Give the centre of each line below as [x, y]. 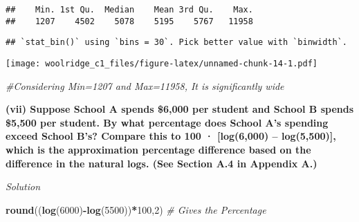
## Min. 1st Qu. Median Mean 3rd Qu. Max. [129, 10]
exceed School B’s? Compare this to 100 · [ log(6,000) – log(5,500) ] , [171, 136]
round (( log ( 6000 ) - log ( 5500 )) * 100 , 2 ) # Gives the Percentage [136, 209]
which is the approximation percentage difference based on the [158, 149]
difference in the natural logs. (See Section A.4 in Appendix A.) [162, 163]
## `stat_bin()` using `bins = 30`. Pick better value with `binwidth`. [176, 43]
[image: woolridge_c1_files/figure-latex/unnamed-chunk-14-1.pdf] [162, 63]
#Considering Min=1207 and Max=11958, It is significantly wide [145, 85]
